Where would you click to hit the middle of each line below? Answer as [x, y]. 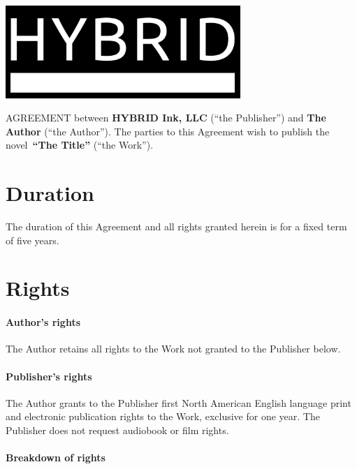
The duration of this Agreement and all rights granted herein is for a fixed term [176, 226]
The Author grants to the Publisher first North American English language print [178, 402]
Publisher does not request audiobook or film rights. [117, 430]
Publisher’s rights [49, 376]
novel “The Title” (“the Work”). [80, 145]
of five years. [32, 240]
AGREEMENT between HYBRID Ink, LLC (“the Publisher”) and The [166, 118]
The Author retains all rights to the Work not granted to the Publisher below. [173, 349]
